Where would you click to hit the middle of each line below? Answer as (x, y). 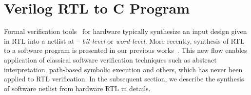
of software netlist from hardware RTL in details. (77, 88)
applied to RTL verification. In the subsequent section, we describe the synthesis (124, 79)
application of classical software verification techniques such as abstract (110, 59)
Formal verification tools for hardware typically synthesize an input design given (125, 31)
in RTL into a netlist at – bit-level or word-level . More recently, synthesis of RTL (124, 40)
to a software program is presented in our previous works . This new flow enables (125, 50)
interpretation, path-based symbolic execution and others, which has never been (123, 69)
